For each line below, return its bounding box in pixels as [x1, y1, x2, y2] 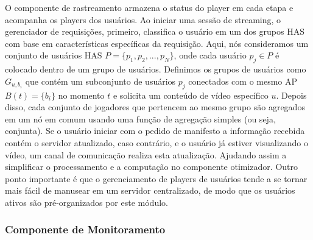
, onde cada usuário [174, 49, 247, 62]
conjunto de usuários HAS [5, 49, 102, 62]
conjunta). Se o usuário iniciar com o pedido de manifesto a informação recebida [5, 124, 305, 137]
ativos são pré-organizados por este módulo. [5, 196, 168, 208]
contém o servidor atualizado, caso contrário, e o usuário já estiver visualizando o [5, 136, 308, 149]
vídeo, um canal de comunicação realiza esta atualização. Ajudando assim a [5, 148, 287, 161]
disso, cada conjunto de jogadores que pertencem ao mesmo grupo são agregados [5, 101, 305, 113]
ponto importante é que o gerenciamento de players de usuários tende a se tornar [5, 172, 308, 185]
